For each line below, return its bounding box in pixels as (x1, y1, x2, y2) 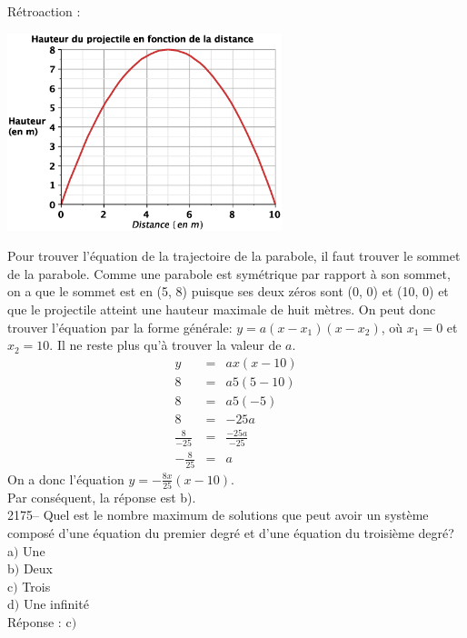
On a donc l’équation (7, 469, 124, 488)
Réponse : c (7, 613, 72, 631)
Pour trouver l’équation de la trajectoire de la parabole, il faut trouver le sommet (7, 246, 461, 265)
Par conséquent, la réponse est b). (7, 487, 196, 506)
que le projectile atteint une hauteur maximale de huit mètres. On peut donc (7, 299, 436, 318)
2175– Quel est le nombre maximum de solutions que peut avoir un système (7, 505, 429, 524)
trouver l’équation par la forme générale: (7, 317, 233, 336)
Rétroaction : (7, 2, 81, 20)
